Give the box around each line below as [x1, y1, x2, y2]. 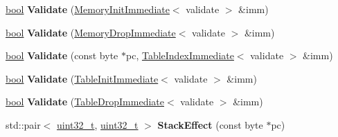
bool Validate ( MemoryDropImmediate [6, 25, 176, 39]
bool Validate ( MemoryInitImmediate [6, 2, 170, 16]
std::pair [6, 117, 41, 131]
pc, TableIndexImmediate [125, 48, 234, 63]
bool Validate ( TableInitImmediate [6, 71, 159, 85]
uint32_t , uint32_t [57, 117, 139, 131]
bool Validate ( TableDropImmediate [6, 94, 164, 109]
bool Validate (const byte [6, 48, 118, 63]
